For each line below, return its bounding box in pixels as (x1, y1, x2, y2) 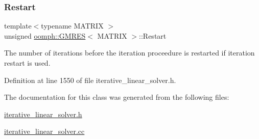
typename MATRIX (41, 20, 104, 31)
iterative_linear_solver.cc (4, 126, 85, 136)
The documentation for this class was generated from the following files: (4, 92, 229, 102)
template (4, 20, 32, 31)
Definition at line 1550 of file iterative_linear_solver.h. (4, 74, 176, 85)
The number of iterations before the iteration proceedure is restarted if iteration (4, 47, 255, 58)
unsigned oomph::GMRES (4, 30, 86, 41)
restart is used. (4, 58, 51, 68)
